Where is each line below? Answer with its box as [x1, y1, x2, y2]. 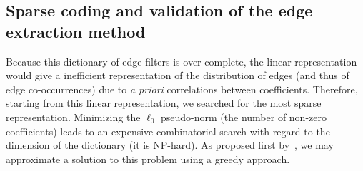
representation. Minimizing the [6, 109, 141, 124]
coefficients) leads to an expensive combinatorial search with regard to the [6, 123, 330, 138]
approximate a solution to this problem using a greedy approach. [6, 151, 290, 166]
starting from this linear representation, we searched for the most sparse [6, 95, 322, 110]
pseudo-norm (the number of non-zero [161, 109, 327, 124]
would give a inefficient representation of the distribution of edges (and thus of [6, 68, 349, 83]
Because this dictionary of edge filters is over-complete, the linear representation [6, 53, 357, 68]
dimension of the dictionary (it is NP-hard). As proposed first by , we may [6, 138, 334, 152]
